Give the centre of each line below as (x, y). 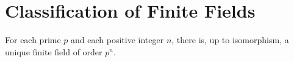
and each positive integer (117, 40)
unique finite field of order (54, 51)
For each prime (33, 40)
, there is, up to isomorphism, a (230, 40)
